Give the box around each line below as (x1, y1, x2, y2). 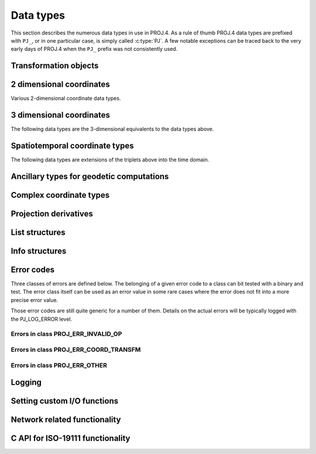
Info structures (11, 246, 67, 256)
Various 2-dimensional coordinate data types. (11, 95, 121, 102)
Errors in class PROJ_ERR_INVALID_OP (11, 330, 122, 338)
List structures (11, 227, 66, 237)
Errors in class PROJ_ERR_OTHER (11, 361, 108, 369)
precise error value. (11, 296, 59, 304)
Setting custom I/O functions (11, 396, 119, 406)
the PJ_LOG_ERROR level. (11, 315, 73, 322)
